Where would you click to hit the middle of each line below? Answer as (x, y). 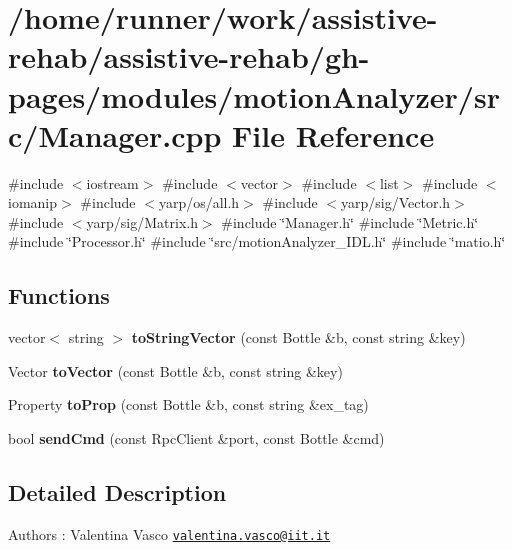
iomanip (33, 202)
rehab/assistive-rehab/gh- (189, 56)
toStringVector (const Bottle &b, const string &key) (298, 337)
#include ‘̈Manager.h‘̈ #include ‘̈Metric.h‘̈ (350, 221)
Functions (59, 295)
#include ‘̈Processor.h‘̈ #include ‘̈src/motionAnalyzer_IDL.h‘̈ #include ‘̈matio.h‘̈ (257, 241)
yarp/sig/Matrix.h (142, 221)
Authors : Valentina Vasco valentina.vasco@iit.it (169, 533)
